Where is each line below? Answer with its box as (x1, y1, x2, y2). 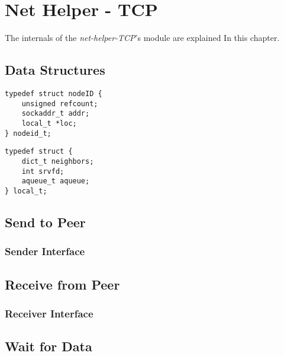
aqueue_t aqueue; (21, 177, 90, 186)
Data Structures (5, 61, 105, 79)
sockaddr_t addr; (21, 109, 90, 118)
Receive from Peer (5, 275, 120, 293)
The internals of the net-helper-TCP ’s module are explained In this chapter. (5, 31, 280, 44)
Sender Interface (5, 244, 85, 259)
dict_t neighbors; (21, 157, 94, 166)
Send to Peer (5, 212, 86, 231)
